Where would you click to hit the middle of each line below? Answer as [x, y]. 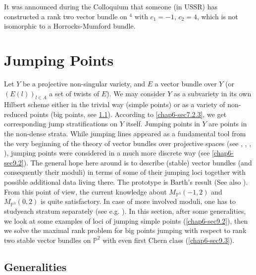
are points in [228, 124]
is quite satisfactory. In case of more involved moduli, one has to [138, 201]
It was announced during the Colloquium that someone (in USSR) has [111, 6]
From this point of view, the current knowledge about [85, 191]
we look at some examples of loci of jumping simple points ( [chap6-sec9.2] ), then [126, 220]
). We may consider [136, 93]
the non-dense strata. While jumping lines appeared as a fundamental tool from [125, 134]
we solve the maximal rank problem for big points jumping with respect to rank [125, 230]
